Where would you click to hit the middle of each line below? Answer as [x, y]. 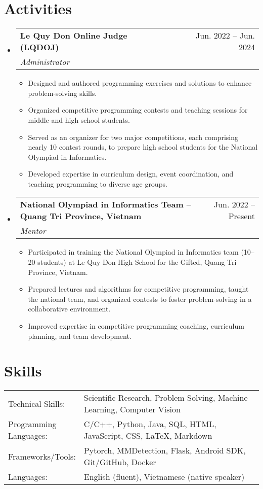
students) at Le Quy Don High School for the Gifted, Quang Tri [137, 262]
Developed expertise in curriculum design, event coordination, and [131, 174]
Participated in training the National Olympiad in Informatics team [133, 252]
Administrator [45, 62]
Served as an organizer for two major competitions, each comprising [133, 137]
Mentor [33, 231]
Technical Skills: [37, 403]
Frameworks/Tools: [42, 456]
